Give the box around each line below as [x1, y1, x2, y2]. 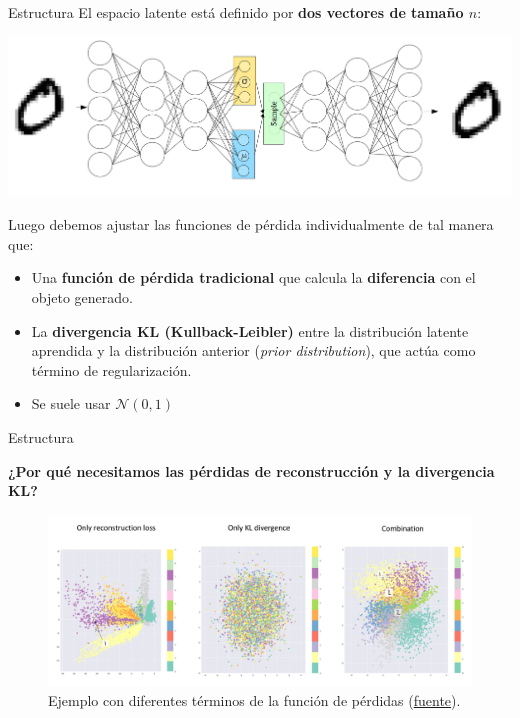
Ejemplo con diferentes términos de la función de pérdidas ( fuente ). [48, 689, 461, 710]
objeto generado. [31, 287, 133, 308]
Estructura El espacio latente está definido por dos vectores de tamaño [8, 2, 464, 22]
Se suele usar [31, 393, 111, 414]
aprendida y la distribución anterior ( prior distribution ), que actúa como [31, 340, 476, 361]
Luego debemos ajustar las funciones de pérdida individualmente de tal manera [8, 214, 494, 235]
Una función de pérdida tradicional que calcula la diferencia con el [31, 267, 476, 288]
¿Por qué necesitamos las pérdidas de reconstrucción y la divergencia [8, 460, 495, 481]
